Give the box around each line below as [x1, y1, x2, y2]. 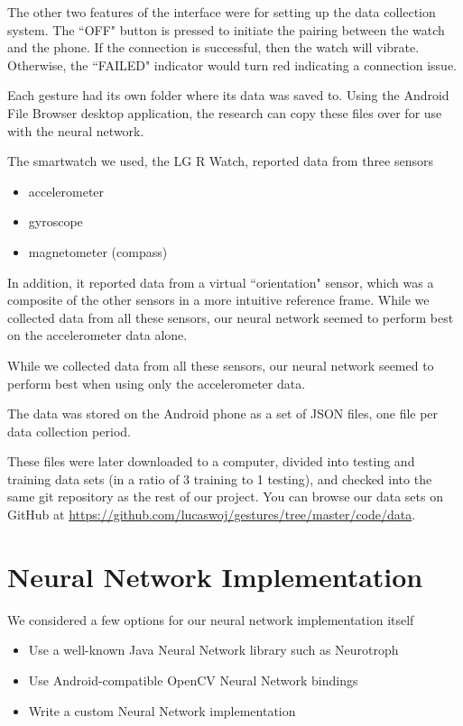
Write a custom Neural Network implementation [28, 701, 296, 720]
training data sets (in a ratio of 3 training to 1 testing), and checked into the [7, 469, 432, 488]
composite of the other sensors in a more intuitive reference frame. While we [7, 290, 430, 309]
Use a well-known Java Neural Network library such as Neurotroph [28, 640, 399, 659]
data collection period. [7, 421, 131, 440]
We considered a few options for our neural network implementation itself [7, 610, 414, 629]
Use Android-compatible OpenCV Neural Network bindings [28, 670, 358, 689]
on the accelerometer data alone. [7, 326, 188, 345]
